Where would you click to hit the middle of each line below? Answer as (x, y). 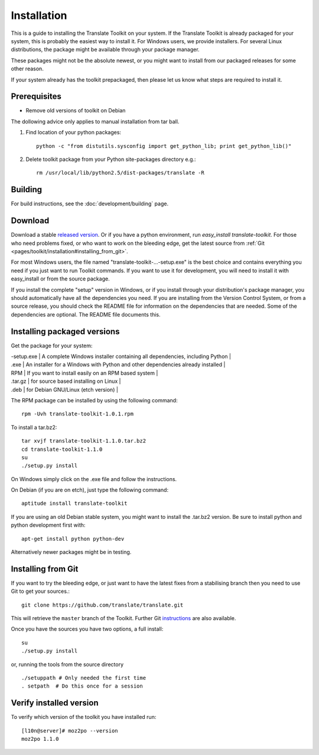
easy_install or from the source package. (60, 279)
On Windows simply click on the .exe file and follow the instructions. (94, 479)
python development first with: (48, 525)
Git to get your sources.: (40, 591)
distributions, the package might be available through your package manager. (105, 50)
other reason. (27, 69)
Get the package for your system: (52, 346)
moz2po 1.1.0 (40, 739)
